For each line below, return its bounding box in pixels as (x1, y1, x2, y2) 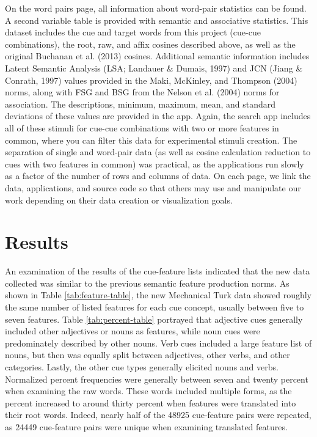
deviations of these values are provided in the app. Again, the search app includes (5, 109, 311, 122)
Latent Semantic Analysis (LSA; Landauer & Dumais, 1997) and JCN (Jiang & (5, 61, 303, 74)
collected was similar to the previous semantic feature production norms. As (5, 276, 290, 289)
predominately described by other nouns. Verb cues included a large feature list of (5, 336, 312, 349)
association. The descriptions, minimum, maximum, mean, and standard (5, 97, 276, 110)
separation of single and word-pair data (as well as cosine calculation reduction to (5, 145, 311, 158)
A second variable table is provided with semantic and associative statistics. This (5, 13, 308, 26)
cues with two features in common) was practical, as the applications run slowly (5, 157, 304, 170)
